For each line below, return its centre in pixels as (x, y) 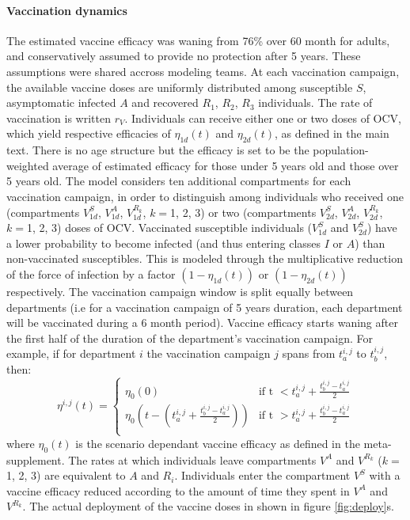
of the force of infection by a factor (91, 273)
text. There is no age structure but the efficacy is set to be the (158, 150)
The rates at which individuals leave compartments (192, 459)
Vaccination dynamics (67, 10)
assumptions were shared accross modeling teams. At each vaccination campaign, (203, 71)
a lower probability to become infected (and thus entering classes (164, 243)
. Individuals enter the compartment (262, 475)
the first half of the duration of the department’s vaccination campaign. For (190, 338)
